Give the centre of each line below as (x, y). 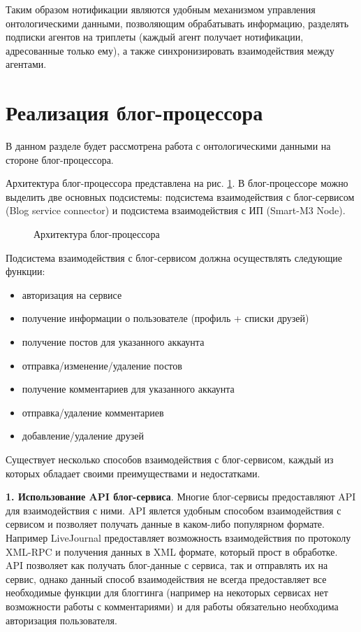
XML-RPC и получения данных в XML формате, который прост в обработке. (172, 551)
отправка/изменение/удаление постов (102, 365)
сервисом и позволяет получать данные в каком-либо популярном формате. (165, 524)
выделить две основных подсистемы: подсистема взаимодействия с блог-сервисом (180, 196)
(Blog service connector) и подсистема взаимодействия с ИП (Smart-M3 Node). (176, 210)
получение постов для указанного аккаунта (113, 342)
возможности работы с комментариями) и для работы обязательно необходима (172, 606)
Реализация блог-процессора (134, 112)
